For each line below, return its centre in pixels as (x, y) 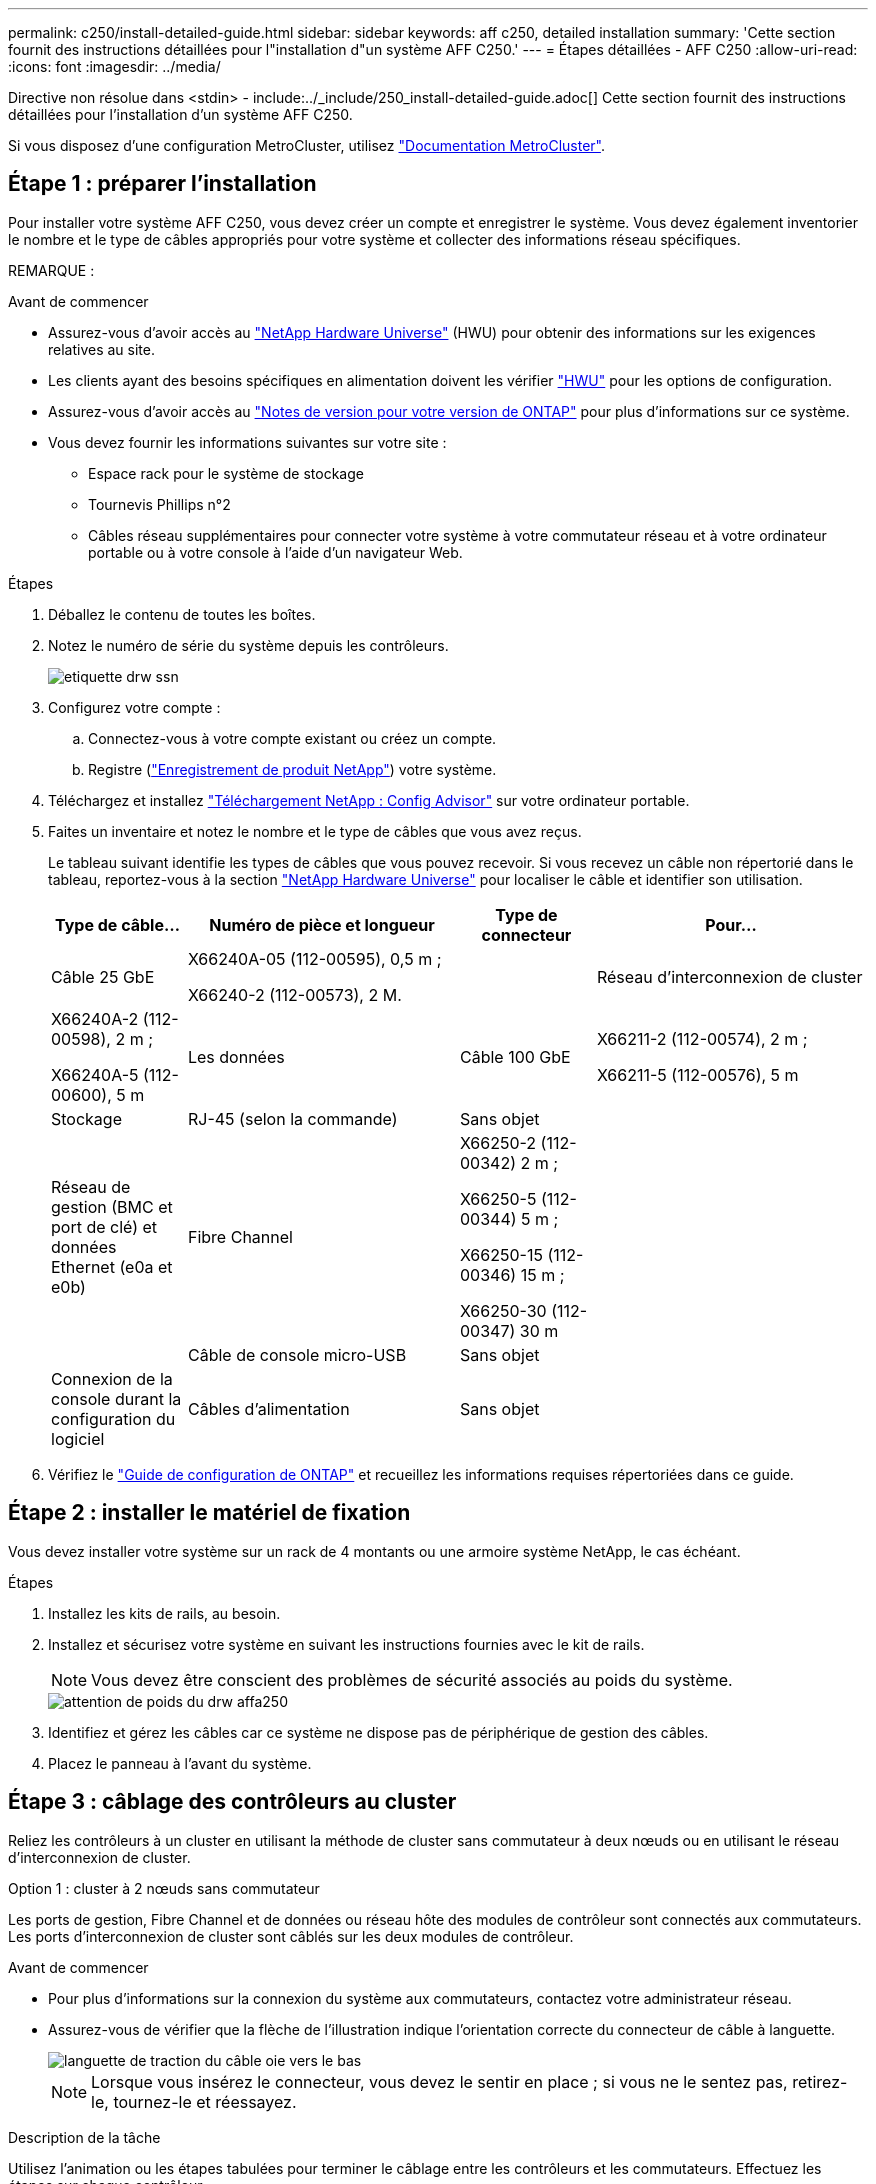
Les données (236, 1056)
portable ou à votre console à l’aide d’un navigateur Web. (275, 552)
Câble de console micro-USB (297, 1354)
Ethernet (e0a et (112, 1266)
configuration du (113, 1418)
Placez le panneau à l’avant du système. (180, 1763)
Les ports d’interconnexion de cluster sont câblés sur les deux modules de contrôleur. (291, 1936)
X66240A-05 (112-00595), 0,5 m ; (314, 958)
